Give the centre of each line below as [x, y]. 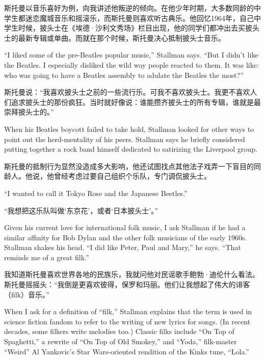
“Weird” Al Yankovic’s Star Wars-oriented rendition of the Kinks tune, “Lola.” [127, 351]
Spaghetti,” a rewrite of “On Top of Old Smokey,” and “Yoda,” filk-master [121, 341]
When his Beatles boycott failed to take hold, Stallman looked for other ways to [129, 129]
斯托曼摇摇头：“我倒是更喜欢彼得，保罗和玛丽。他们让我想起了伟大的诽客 [127, 284]
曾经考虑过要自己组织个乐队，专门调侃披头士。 [132, 176]
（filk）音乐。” [27, 294]
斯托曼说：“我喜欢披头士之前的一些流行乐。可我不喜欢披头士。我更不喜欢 [127, 92]
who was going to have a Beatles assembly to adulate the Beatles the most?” [124, 75]
